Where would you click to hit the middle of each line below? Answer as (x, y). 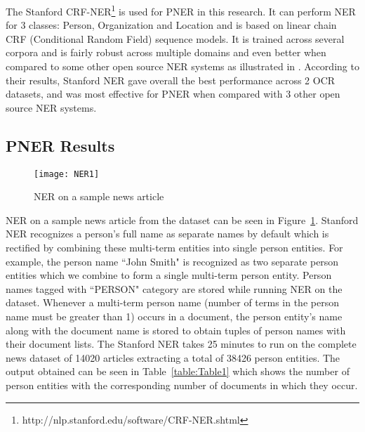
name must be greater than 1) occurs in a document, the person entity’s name (174, 316)
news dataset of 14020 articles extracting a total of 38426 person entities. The (173, 357)
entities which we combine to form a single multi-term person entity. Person (169, 275)
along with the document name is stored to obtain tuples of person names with (176, 330)
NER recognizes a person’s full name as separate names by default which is (167, 234)
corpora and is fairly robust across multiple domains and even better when (166, 52)
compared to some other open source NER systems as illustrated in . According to (182, 66)
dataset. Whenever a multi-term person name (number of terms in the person (172, 302)
